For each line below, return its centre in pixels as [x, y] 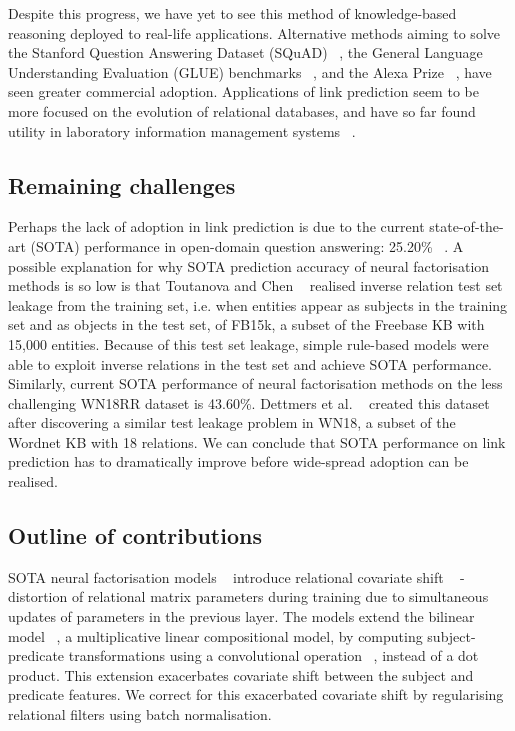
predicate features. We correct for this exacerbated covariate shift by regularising [256, 694]
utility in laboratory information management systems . [182, 130]
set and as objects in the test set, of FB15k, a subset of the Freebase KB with [246, 324]
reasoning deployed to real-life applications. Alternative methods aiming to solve [254, 32]
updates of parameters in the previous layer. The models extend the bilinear [241, 616]
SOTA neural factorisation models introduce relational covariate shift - [236, 576]
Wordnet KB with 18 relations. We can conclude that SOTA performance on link [257, 441]
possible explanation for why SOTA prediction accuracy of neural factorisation [249, 265]
